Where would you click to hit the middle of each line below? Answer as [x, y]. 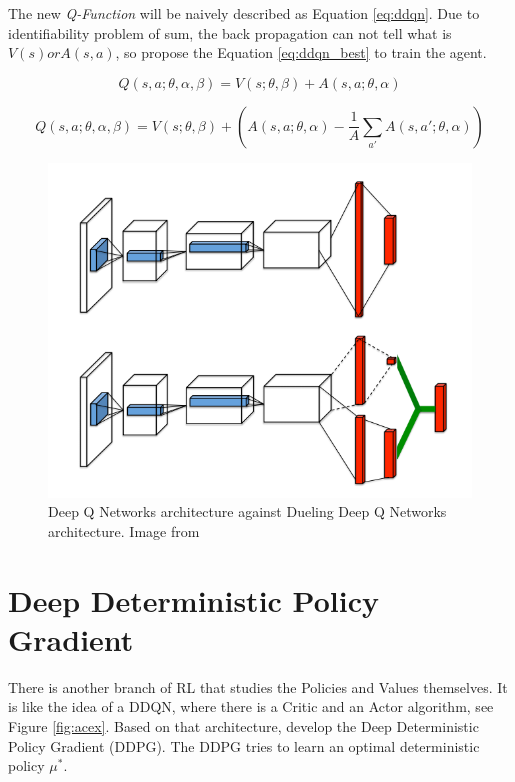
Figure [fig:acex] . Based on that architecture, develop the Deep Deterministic [243, 726]
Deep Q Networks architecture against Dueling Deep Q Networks [247, 511]
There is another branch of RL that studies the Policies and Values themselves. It [258, 686]
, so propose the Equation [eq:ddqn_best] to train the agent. [301, 52]
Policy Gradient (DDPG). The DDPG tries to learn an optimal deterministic [244, 745]
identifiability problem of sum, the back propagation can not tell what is [230, 32]
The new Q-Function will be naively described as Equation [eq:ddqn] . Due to [244, 13]
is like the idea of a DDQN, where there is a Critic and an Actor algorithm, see [251, 706]
